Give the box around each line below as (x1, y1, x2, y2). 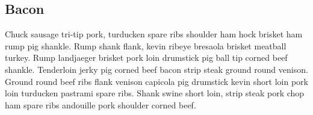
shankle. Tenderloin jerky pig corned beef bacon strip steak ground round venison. (5, 63, 308, 75)
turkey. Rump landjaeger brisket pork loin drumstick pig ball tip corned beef (5, 51, 288, 64)
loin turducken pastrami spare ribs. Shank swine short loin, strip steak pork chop (5, 87, 305, 99)
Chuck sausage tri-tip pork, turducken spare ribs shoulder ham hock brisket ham (5, 28, 303, 40)
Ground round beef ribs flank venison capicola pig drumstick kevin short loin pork (5, 75, 308, 87)
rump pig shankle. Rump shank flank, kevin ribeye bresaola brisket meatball (5, 39, 287, 52)
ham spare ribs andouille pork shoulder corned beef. (5, 98, 196, 111)
